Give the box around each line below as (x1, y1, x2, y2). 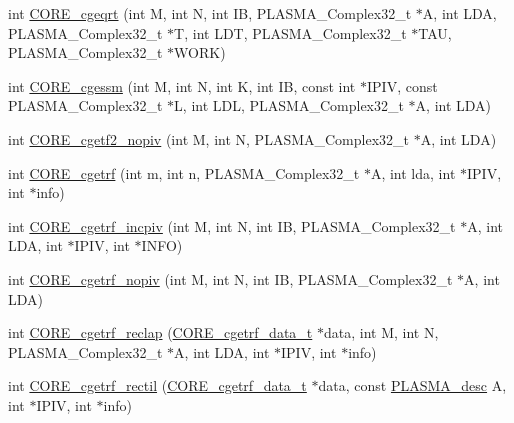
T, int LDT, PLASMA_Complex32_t (174, 22, 407, 43)
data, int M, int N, (323, 322, 439, 343)
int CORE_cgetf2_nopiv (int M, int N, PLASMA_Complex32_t (8, 128, 410, 149)
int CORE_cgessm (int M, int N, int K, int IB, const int (8, 75, 356, 96)
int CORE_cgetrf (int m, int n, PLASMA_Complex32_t (8, 162, 360, 183)
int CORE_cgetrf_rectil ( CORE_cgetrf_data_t (8, 375, 307, 396)
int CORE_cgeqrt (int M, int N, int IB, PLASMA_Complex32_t (8, 3, 412, 23)
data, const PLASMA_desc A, (318, 375, 507, 396)
